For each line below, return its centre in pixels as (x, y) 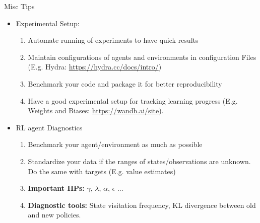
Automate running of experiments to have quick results (113, 40)
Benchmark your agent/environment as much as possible (115, 144)
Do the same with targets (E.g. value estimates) (102, 171)
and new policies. (54, 215)
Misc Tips (19, 6)
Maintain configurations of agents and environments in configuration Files (142, 57)
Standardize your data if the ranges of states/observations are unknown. (139, 161)
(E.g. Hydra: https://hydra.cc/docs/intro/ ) (95, 67)
